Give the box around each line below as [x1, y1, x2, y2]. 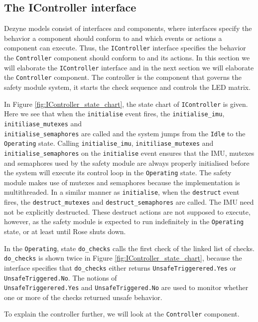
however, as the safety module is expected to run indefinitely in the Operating [4, 216, 244, 227]
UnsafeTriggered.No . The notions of [4, 272, 117, 283]
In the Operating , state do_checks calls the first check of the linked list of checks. [4, 243, 255, 253]
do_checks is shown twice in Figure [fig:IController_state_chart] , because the [4, 253, 242, 263]
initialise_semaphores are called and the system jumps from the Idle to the [4, 128, 246, 138]
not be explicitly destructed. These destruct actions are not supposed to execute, [4, 206, 251, 217]
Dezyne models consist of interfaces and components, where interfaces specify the [4, 23, 252, 33]
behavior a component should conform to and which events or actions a [4, 32, 222, 43]
